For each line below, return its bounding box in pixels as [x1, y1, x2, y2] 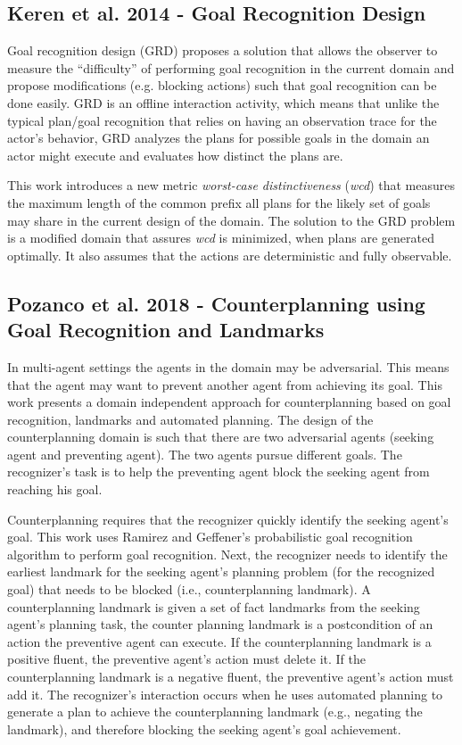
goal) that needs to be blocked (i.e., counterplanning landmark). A [7, 580, 371, 599]
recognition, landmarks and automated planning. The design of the [7, 410, 374, 428]
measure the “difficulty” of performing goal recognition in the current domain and [7, 58, 455, 77]
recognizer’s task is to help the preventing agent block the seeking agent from [7, 462, 430, 481]
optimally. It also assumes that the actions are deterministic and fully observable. [7, 245, 452, 264]
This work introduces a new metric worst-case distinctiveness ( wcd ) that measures [7, 176, 455, 195]
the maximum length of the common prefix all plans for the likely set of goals [7, 193, 431, 211]
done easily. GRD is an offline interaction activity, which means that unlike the [7, 93, 440, 112]
